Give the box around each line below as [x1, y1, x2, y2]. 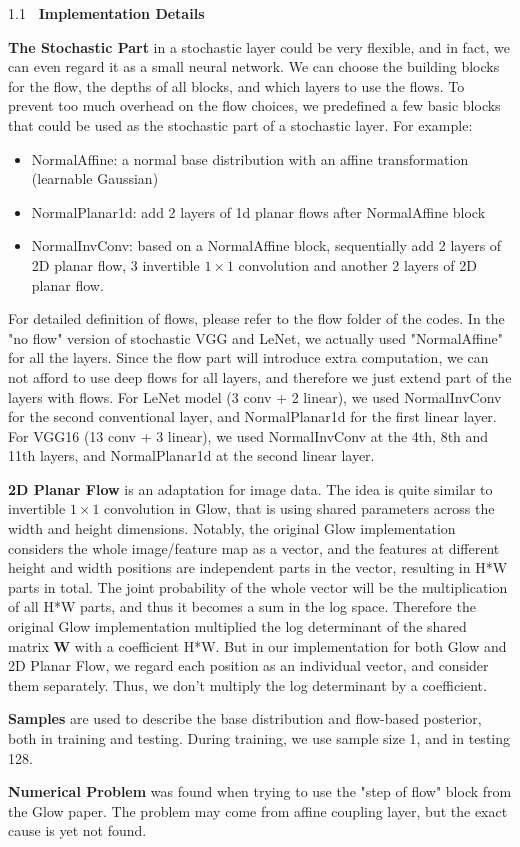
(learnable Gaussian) [31, 168, 159, 189]
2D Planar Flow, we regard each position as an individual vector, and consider [8, 655, 489, 676]
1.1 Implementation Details [8, 3, 205, 23]
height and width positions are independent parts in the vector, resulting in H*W [8, 557, 508, 578]
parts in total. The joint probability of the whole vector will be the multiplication [8, 576, 508, 597]
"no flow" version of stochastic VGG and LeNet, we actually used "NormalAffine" [8, 327, 503, 348]
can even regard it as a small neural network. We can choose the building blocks [8, 56, 500, 77]
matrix [8, 635, 49, 656]
